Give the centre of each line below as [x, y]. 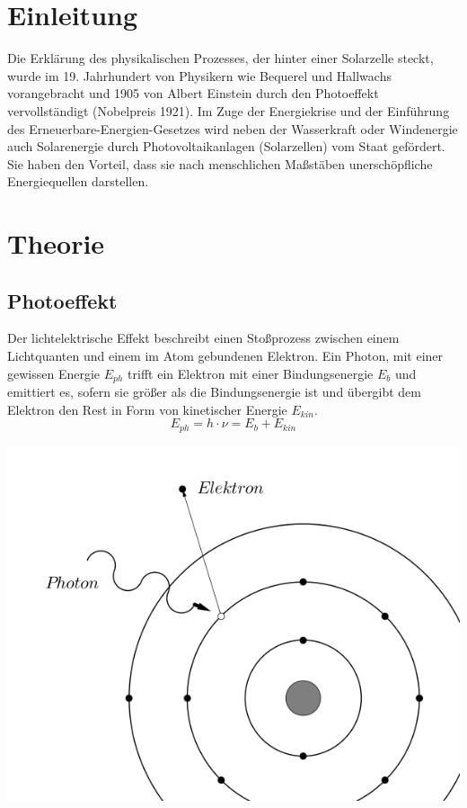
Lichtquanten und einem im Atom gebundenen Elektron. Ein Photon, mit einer [225, 356]
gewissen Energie [54, 373]
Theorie [56, 243]
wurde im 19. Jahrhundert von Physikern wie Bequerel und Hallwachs [199, 75]
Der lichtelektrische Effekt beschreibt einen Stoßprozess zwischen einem [203, 338]
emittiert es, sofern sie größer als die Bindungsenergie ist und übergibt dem [214, 392]
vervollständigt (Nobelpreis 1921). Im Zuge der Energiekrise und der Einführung [229, 110]
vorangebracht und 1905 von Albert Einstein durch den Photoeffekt [193, 93]
